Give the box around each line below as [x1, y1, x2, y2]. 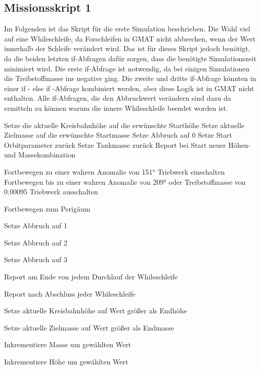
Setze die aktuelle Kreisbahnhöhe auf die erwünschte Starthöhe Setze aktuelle [4, 119, 245, 130]
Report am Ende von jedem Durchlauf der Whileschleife [4, 271, 178, 282]
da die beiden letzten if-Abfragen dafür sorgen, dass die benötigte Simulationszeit [4, 53, 256, 63]
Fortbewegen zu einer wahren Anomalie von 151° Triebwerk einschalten [4, 166, 225, 177]
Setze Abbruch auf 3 [4, 254, 67, 265]
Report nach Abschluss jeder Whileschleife [4, 288, 136, 299]
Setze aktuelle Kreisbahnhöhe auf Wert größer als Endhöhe [4, 305, 187, 316]
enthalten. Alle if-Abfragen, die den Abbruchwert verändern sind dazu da [4, 93, 231, 103]
